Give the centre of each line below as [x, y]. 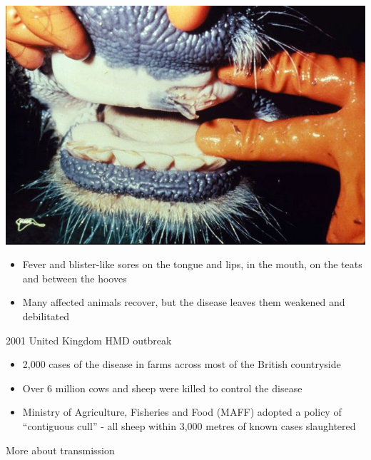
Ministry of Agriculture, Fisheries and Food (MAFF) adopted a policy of [182, 412]
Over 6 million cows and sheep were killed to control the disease [162, 388]
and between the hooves [75, 278]
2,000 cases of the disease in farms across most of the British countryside [182, 364]
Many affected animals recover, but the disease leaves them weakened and [184, 302]
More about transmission [60, 450]
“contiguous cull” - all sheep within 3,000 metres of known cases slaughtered [189, 426]
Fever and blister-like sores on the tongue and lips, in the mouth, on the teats [192, 264]
